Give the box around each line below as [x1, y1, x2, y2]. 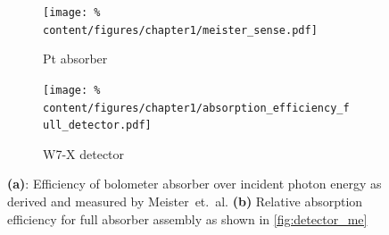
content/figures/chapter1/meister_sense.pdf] [43, 23, 318, 37]
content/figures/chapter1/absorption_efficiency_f [43, 101, 350, 114]
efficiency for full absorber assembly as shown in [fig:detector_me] [7, 209, 368, 228]
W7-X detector [43, 144, 125, 163]
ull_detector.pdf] [43, 119, 152, 132]
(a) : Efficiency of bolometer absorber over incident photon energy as [7, 174, 382, 193]
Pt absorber [43, 49, 108, 68]
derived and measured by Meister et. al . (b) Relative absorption [7, 192, 363, 211]
